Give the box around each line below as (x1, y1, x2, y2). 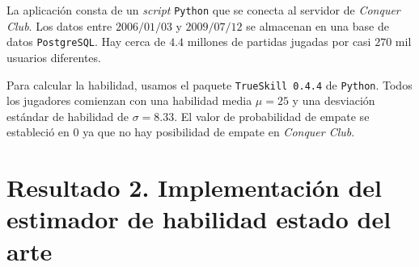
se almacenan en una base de (246, 17, 389, 34)
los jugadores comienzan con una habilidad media (6, 92, 252, 109)
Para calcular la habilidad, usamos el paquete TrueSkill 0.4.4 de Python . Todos (6, 76, 413, 93)
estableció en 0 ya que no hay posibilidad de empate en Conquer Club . (6, 123, 355, 140)
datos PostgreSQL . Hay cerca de (6, 33, 166, 50)
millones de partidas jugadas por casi (187, 33, 371, 50)
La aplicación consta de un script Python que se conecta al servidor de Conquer (6, 2, 400, 18)
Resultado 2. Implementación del (6, 171, 382, 204)
